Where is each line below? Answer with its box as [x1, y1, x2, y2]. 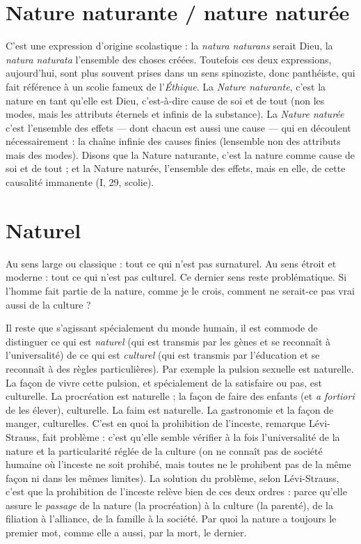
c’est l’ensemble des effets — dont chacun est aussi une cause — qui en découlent [6, 120, 351, 134]
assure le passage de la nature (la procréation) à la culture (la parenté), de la [6, 497, 333, 512]
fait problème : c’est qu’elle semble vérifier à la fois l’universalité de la [42, 429, 340, 444]
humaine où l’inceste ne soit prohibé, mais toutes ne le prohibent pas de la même [6, 457, 351, 472]
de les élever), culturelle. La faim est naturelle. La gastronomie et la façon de [6, 402, 334, 417]
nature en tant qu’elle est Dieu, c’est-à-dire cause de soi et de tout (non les [6, 93, 325, 107]
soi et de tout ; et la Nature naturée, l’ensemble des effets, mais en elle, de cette [6, 161, 346, 176]
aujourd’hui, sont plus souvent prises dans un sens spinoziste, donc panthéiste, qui [6, 65, 355, 80]
